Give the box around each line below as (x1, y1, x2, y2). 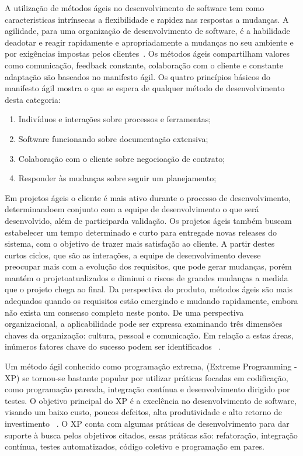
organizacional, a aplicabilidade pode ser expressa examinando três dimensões (5, 317, 283, 330)
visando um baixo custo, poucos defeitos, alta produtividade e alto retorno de (5, 406, 282, 418)
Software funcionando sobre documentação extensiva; (18, 132, 208, 144)
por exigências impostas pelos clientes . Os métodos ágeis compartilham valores (5, 47, 290, 60)
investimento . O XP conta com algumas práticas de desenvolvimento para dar (5, 417, 290, 429)
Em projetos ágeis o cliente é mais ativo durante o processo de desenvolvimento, (5, 191, 291, 203)
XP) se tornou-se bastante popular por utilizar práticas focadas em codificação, (5, 371, 288, 384)
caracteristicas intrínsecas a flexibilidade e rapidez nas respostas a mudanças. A (5, 13, 289, 25)
